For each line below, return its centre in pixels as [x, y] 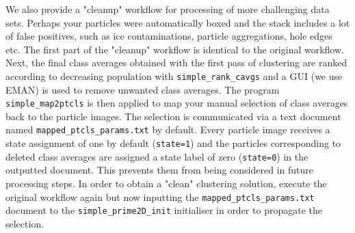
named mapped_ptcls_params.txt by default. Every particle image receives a [168, 129]
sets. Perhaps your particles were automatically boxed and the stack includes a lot [178, 22]
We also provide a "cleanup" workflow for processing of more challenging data [168, 9]
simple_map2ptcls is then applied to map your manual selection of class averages [177, 103]
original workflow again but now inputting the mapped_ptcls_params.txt [160, 196]
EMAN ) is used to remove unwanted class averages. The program [143, 89]
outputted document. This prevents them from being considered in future [159, 170]
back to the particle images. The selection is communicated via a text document [173, 116]
